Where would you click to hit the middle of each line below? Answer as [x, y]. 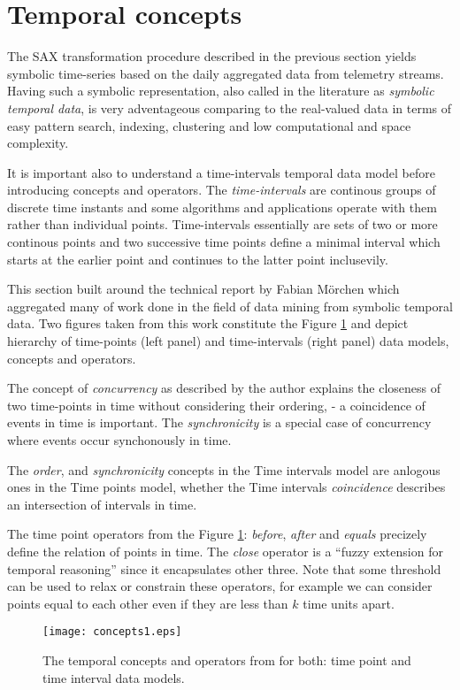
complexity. [38, 143]
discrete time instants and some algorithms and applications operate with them [222, 207]
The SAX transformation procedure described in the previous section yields [212, 56]
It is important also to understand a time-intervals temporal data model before [221, 172]
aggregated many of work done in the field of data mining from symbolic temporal [230, 306]
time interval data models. [114, 677]
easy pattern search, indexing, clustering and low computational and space [209, 125]
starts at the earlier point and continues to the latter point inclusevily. [198, 259]
